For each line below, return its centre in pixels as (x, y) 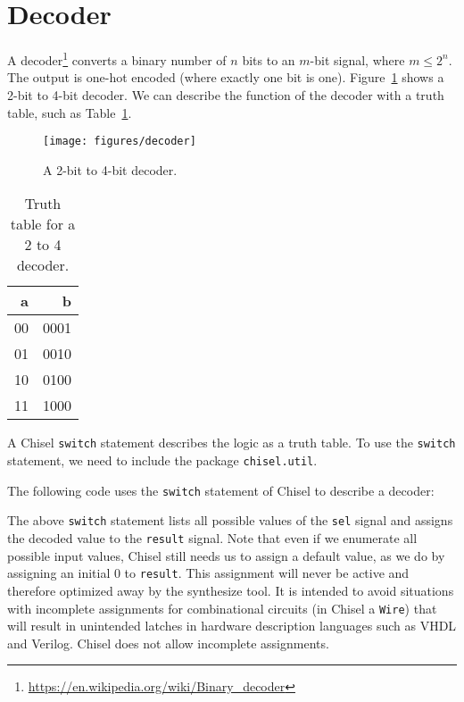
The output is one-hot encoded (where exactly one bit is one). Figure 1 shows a (226, 77)
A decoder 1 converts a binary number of (117, 58)
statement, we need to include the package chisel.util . (162, 460)
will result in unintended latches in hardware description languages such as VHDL (232, 626)
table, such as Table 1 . (70, 112)
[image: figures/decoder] (120, 142)
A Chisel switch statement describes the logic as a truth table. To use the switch (232, 443)
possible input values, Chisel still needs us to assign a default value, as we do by (226, 555)
